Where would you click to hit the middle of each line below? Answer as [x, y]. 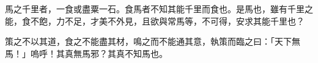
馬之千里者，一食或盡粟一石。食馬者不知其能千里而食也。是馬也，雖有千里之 [159, 9]
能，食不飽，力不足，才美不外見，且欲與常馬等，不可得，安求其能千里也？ [155, 20]
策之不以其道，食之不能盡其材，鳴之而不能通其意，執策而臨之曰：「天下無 [153, 41]
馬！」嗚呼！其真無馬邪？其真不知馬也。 [86, 53]
